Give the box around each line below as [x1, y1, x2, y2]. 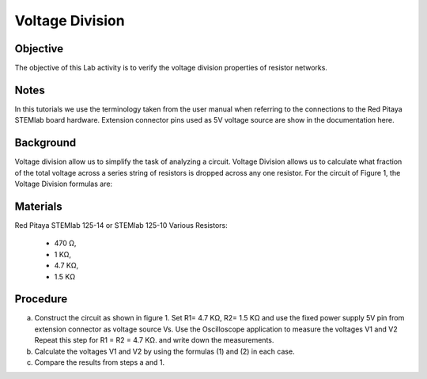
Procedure [14, 293, 68, 306]
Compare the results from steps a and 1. [34, 357, 165, 367]
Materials [14, 199, 62, 213]
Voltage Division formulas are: [14, 179, 113, 189]
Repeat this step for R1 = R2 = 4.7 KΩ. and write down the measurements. [34, 335, 274, 345]
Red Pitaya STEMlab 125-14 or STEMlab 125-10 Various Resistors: [14, 220, 229, 229]
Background [14, 136, 77, 150]
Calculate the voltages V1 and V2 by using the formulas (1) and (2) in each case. [34, 347, 296, 356]
